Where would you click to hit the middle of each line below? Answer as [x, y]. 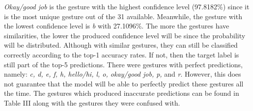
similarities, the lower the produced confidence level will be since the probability [125, 35]
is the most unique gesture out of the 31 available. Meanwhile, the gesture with [123, 16]
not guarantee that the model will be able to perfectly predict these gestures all [124, 83]
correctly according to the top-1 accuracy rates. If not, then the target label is [122, 54]
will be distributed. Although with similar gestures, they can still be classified [121, 45]
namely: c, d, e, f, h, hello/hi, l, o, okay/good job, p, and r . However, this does [123, 74]
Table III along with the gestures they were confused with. [92, 102]
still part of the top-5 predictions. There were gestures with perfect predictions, [123, 64]
